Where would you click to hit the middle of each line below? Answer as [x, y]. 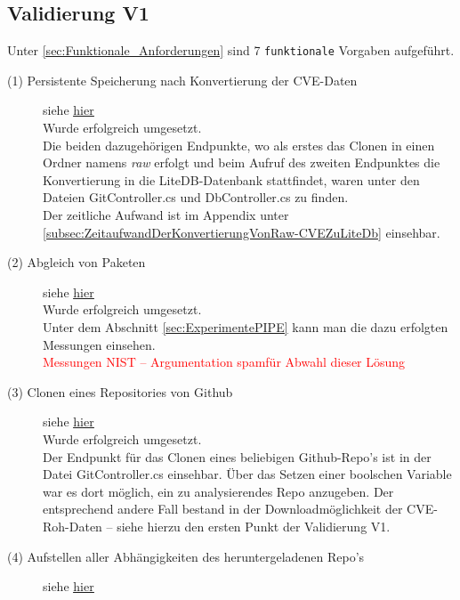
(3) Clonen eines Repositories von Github [120, 391]
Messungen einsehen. [99, 344]
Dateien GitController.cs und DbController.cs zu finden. [196, 197]
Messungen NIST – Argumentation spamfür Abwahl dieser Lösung [224, 362]
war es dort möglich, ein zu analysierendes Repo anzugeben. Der [218, 491]
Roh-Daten [73, 526]
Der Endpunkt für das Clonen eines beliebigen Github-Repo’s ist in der [237, 456]
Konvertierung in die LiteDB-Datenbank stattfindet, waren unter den [231, 179]
